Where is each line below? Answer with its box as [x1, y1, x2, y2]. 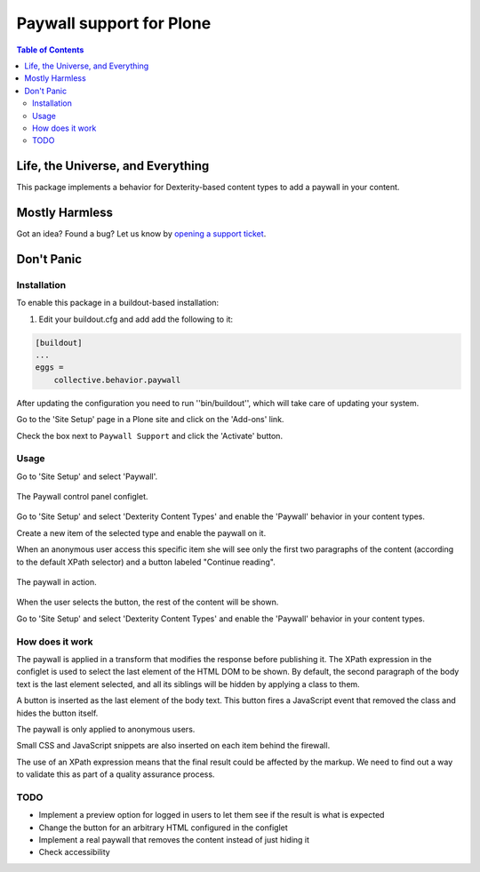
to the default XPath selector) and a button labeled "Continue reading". [16, 556, 276, 567]
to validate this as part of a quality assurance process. [16, 769, 215, 780]
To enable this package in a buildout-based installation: [16, 298, 220, 308]
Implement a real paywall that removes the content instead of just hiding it [38, 835, 310, 845]
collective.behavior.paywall [53, 374, 181, 385]
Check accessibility [38, 847, 110, 858]
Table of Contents [16, 44, 84, 55]
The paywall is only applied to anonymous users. [16, 724, 196, 734]
